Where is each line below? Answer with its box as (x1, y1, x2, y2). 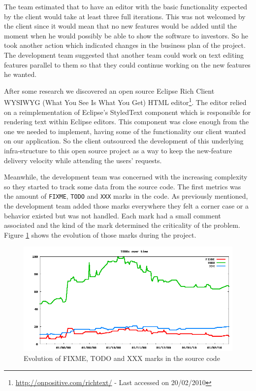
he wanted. (4, 69, 37, 79)
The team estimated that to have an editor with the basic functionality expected (4, 1, 248, 11)
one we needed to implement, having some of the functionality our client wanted (4, 126, 246, 136)
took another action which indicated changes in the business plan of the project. (4, 40, 246, 50)
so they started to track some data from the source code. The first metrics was (4, 181, 241, 191)
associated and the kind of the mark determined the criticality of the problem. (4, 220, 240, 230)
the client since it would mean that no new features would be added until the (4, 21, 237, 31)
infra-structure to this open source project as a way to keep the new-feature (4, 145, 232, 155)
